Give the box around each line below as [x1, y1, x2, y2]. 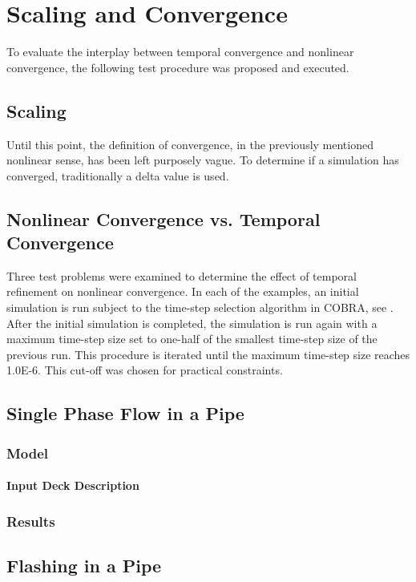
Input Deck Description [6, 477, 139, 494]
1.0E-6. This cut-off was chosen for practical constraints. [6, 362, 283, 378]
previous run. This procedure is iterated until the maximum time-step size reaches [6, 346, 410, 362]
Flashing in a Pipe [6, 553, 162, 578]
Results [6, 511, 55, 531]
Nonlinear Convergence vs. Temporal [6, 206, 321, 231]
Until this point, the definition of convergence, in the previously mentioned [6, 135, 374, 152]
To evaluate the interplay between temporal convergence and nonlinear [6, 43, 354, 60]
